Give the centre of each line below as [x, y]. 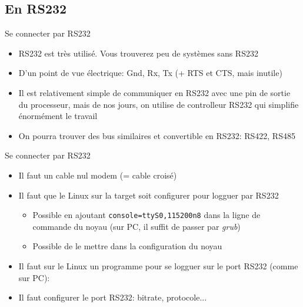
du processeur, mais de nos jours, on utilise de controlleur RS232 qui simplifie [159, 104]
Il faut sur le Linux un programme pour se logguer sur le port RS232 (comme [158, 265]
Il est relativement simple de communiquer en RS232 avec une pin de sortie [154, 92]
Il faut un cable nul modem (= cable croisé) [98, 175]
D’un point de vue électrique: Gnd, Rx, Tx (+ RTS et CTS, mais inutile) [150, 73]
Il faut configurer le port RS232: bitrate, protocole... [113, 297]
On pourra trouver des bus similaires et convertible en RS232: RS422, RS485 [157, 135]
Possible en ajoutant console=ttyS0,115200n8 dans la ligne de [146, 215]
